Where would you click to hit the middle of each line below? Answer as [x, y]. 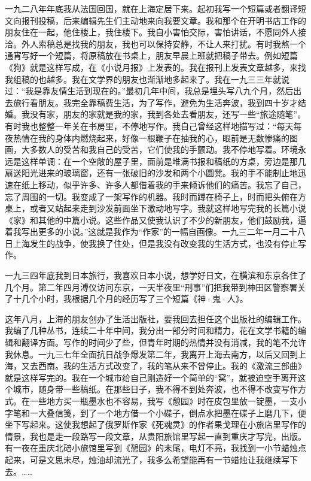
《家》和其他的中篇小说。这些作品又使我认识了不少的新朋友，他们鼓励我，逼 [155, 220]
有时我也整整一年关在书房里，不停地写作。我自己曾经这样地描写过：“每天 [149, 125]
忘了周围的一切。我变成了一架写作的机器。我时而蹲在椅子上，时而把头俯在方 [155, 196]
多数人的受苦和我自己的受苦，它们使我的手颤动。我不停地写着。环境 [164, 149]
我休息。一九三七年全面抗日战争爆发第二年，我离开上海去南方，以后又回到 [151, 354]
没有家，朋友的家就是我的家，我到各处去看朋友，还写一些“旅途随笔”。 [168, 114]
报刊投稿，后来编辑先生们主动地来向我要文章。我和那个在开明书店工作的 [164, 20]
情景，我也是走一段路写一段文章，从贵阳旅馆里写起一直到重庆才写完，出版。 [155, 436]
